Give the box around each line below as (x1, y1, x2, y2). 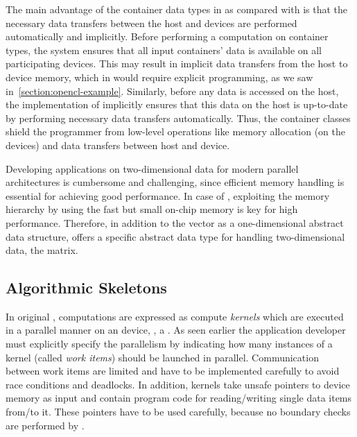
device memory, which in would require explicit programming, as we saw (6, 69, 313, 84)
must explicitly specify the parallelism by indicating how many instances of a (6, 336, 333, 351)
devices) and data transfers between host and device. (6, 137, 230, 152)
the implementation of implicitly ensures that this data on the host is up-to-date (6, 97, 348, 112)
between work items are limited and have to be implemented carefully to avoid (6, 363, 340, 378)
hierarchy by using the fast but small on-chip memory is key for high (6, 202, 298, 216)
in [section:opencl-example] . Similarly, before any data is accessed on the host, (6, 83, 339, 98)
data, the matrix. (6, 243, 78, 257)
